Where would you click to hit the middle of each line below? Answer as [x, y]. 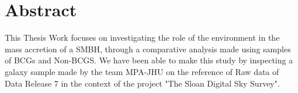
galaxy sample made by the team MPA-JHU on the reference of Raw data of [142, 71]
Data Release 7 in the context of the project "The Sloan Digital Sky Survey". [142, 83]
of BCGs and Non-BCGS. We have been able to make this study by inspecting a [149, 60]
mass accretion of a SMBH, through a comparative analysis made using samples [148, 49]
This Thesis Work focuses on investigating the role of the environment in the [142, 37]
